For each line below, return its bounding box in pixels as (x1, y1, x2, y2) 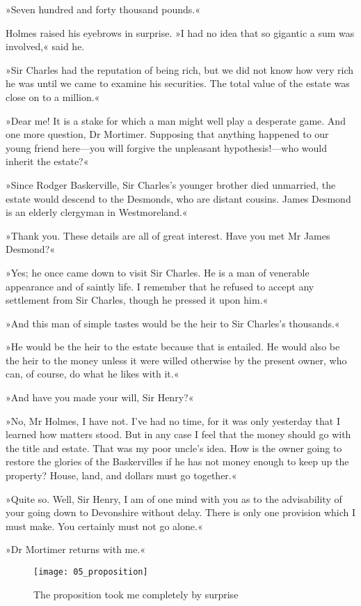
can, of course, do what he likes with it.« (6, 366, 179, 381)
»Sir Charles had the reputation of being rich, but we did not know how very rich (6, 62, 354, 77)
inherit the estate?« (6, 154, 89, 169)
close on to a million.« (6, 89, 100, 104)
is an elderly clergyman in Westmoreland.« (6, 205, 188, 219)
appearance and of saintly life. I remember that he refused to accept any (6, 279, 314, 293)
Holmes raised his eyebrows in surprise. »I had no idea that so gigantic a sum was (6, 25, 355, 40)
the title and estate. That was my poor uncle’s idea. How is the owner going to (6, 440, 342, 455)
